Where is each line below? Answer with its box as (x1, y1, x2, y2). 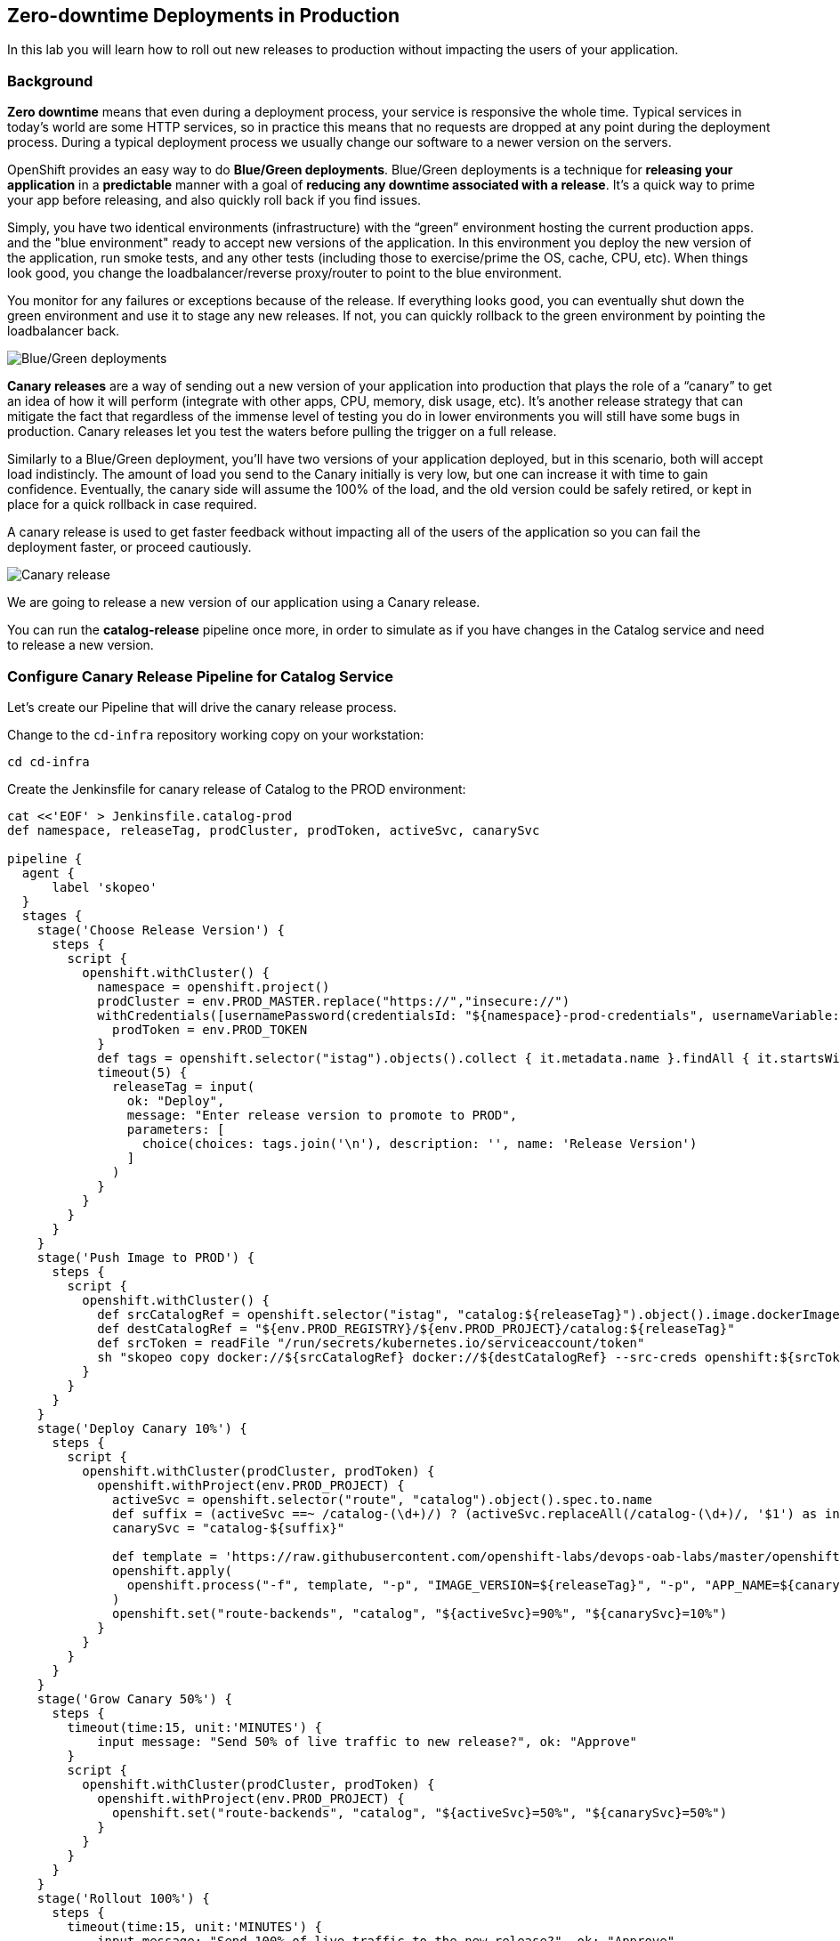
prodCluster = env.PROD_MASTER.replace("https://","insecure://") (97, 993, 570, 1008)
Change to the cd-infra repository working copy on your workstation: (7, 726, 424, 742)
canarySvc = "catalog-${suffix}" (112, 1520, 345, 1535)
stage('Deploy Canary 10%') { (36, 1420, 247, 1436)
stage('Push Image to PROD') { (36, 1250, 255, 1265)
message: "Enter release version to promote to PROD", (126, 1107, 518, 1122)
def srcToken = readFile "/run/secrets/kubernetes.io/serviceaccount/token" (97, 1335, 645, 1350)
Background (7, 71, 93, 90)
